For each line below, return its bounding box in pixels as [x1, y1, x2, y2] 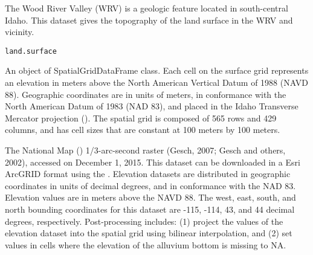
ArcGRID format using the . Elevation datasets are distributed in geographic [5, 167, 291, 180]
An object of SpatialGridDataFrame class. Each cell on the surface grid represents [5, 64, 309, 77]
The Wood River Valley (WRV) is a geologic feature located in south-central [5, 2, 288, 14]
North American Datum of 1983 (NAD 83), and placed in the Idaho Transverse [5, 100, 298, 112]
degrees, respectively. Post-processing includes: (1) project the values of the [5, 215, 283, 227]
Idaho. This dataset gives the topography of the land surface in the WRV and [5, 13, 293, 26]
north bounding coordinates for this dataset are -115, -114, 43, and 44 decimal [5, 202, 295, 215]
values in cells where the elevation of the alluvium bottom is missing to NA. [5, 238, 286, 251]
